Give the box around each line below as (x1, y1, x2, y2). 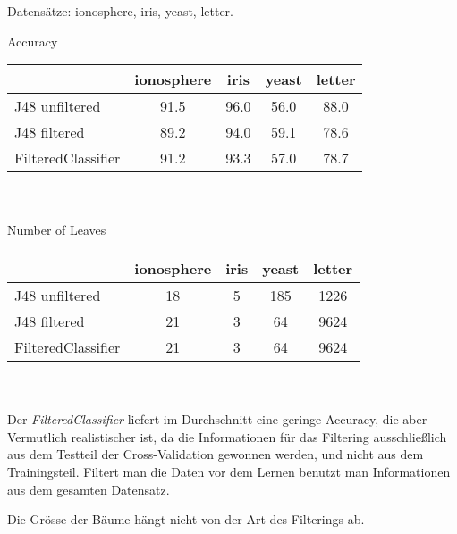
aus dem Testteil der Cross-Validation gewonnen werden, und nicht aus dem (7, 445, 424, 463)
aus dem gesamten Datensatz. (7, 480, 170, 498)
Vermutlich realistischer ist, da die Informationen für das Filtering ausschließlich (7, 427, 447, 446)
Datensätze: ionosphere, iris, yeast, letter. (7, 2, 233, 20)
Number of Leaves (7, 221, 106, 239)
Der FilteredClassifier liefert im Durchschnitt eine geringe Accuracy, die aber (7, 410, 427, 429)
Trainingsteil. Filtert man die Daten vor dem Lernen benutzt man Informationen (7, 462, 451, 480)
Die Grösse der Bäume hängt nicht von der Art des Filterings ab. (7, 510, 365, 529)
